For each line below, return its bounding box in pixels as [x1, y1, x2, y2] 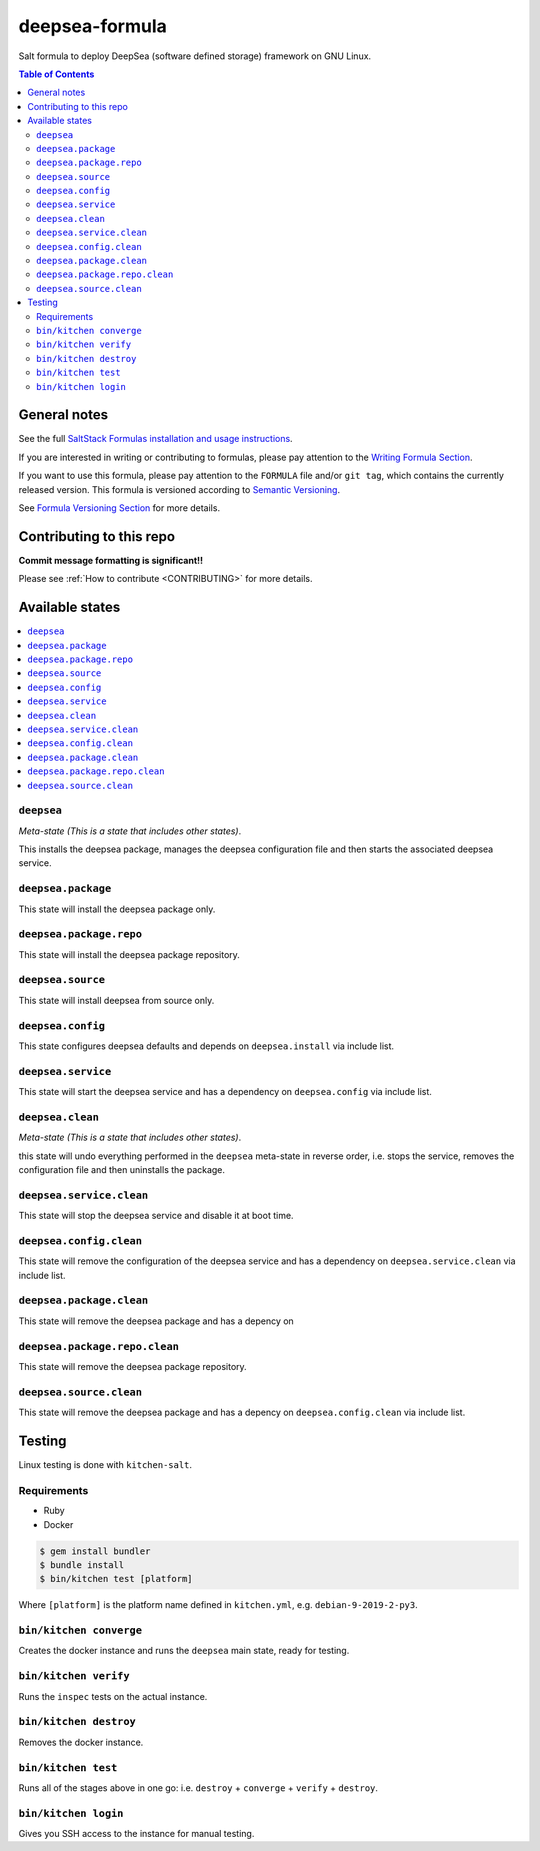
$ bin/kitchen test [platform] [39, 1573, 194, 1585]
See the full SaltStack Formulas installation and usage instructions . [18, 433, 294, 445]
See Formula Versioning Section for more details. [18, 502, 220, 514]
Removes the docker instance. [18, 1736, 144, 1748]
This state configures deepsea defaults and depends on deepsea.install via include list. [18, 1040, 395, 1052]
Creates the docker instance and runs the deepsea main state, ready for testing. [18, 1645, 350, 1657]
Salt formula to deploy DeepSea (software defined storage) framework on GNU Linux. [18, 50, 372, 62]
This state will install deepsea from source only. [18, 994, 215, 1006]
